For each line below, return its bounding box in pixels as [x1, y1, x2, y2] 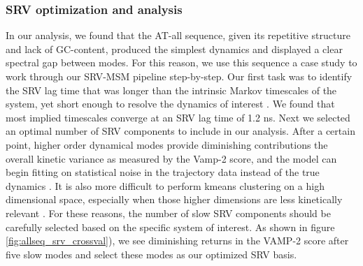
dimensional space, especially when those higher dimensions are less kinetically [6, 192, 343, 207]
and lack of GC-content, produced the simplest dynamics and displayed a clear [6, 41, 343, 56]
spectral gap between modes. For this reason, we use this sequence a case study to [6, 55, 357, 70]
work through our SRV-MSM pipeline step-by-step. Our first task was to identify [6, 69, 353, 83]
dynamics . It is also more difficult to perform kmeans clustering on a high [6, 178, 325, 193]
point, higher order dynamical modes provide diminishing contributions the [6, 137, 328, 152]
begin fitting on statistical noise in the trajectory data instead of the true [6, 165, 320, 179]
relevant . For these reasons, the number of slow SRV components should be [6, 205, 331, 220]
